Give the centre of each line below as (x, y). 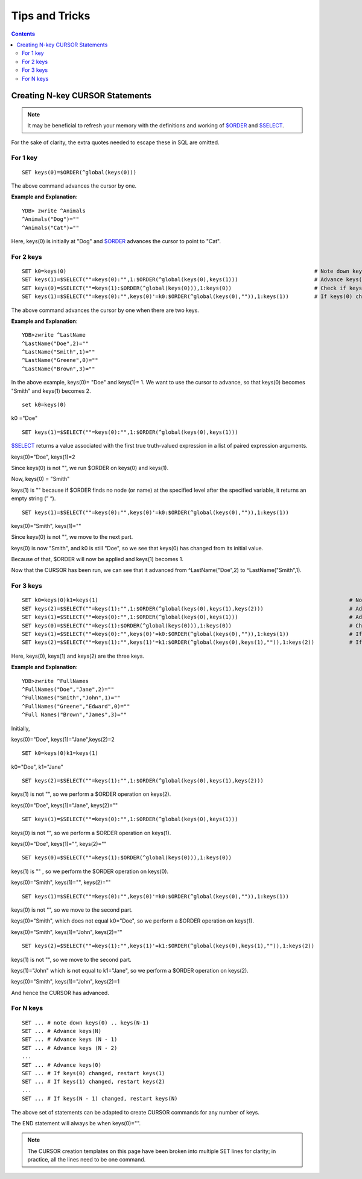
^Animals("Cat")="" (51, 227)
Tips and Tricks (51, 16)
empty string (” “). (33, 498)
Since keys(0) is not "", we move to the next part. (72, 537)
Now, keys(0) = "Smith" (40, 479)
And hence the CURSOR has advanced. (60, 993)
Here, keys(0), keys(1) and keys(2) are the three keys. (78, 656)
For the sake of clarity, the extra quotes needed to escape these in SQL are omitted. (115, 142)
